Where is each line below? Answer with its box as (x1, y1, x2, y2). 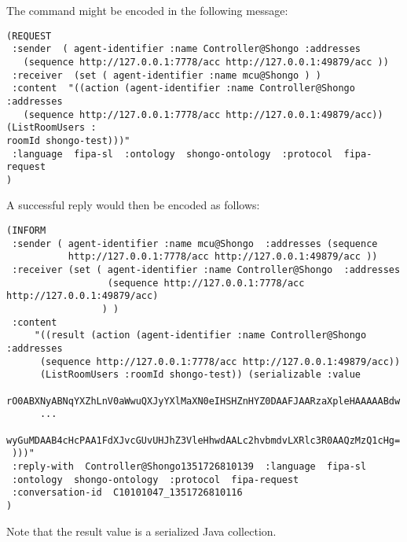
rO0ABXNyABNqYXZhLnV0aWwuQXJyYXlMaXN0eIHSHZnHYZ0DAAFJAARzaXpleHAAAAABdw (6, 395, 401, 407)
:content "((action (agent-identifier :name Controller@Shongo (12, 83, 355, 94)
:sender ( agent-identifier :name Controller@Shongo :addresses (12, 43, 361, 55)
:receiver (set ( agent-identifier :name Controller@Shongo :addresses (12, 264, 401, 276)
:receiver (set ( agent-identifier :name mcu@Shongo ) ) (12, 69, 321, 81)
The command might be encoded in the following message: (6, 2, 288, 18)
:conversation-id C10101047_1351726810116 (12, 487, 243, 499)
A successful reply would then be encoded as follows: (6, 197, 260, 213)
